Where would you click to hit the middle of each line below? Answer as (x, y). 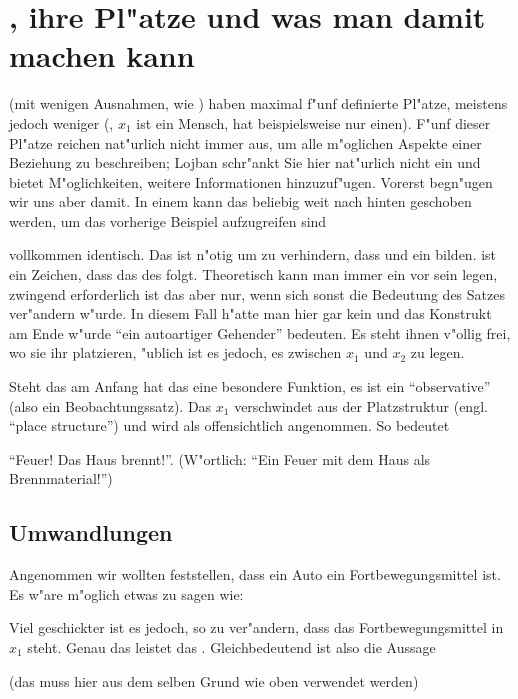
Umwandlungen (91, 532)
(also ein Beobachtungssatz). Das (110, 405)
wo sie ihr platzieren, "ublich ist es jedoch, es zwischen (175, 352)
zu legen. (437, 352)
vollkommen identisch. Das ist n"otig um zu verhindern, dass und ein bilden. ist (253, 254)
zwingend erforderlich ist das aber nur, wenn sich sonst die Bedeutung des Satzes (257, 293)
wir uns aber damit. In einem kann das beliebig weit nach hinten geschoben (240, 201)
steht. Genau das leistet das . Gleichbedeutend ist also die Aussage (231, 646)
